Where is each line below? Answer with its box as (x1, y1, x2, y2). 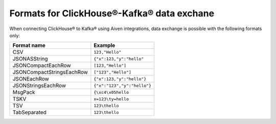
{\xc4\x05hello (94, 89, 129, 95)
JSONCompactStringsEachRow (12, 69, 88, 76)
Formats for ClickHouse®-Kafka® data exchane (9, 8, 215, 19)
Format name (12, 42, 46, 49)
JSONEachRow (12, 76, 50, 83)
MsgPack (12, 89, 35, 96)
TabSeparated (12, 109, 47, 116)
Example (94, 42, 116, 49)
